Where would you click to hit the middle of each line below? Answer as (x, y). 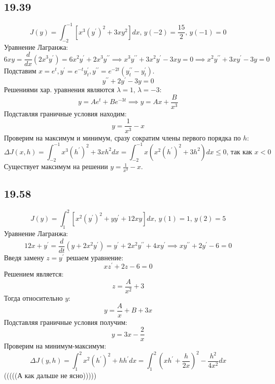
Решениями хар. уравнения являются (59, 89)
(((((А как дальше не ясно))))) (50, 375)
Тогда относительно (34, 298)
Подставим (20, 71)
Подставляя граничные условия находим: (65, 113)
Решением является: (34, 274)
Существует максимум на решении (56, 166)
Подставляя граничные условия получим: (66, 322)
